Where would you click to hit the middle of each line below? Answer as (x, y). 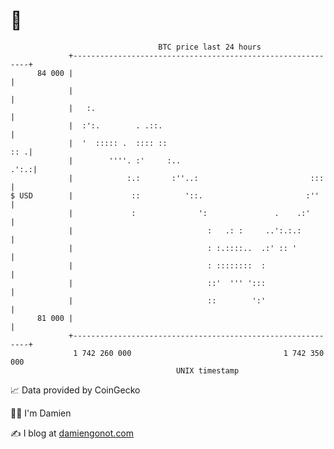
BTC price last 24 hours (210, 47)
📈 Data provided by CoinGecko (75, 390)
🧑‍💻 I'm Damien (41, 413)
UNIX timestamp (207, 370)
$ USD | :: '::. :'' (165, 195)
